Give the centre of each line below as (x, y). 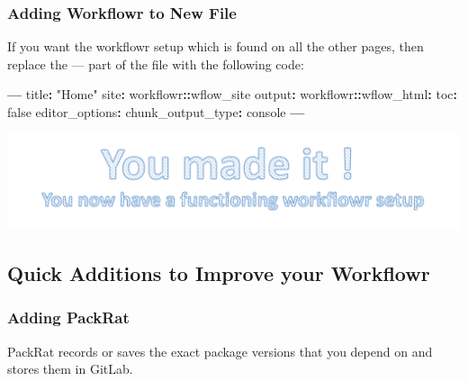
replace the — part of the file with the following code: (156, 63)
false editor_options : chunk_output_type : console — (156, 112)
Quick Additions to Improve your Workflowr (219, 272)
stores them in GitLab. (70, 369)
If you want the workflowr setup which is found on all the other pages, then (216, 46)
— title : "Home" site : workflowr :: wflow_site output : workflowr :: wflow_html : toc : (233, 94)
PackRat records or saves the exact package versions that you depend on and (220, 351)
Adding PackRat (68, 317)
